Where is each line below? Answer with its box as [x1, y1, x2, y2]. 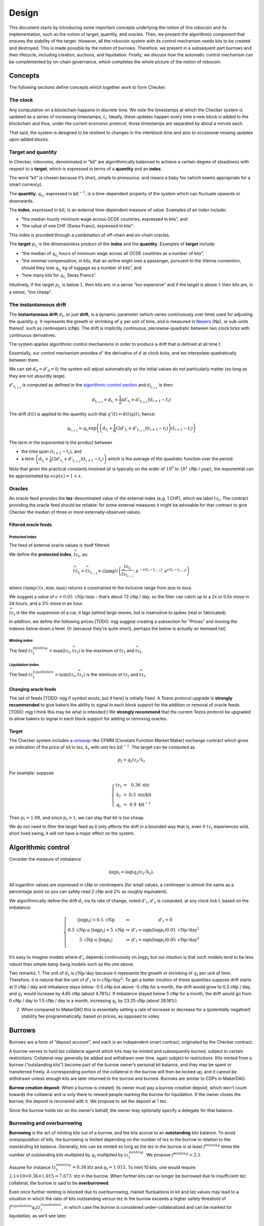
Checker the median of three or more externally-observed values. [9, 509, 141, 515]
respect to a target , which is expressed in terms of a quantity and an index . [9, 166, 162, 172]
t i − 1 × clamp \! [89, 568, 119, 576]
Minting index [9, 638, 33, 643]
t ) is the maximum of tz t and [76, 647, 134, 655]
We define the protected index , [9, 551, 73, 557]
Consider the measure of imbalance [9, 856, 82, 862]
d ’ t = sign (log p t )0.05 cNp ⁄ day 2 [131, 936, 199, 944]
